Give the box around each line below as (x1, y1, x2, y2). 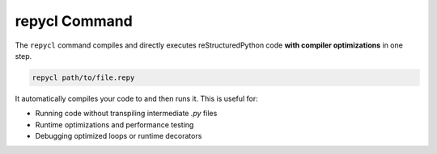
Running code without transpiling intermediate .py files (35, 109, 218, 119)
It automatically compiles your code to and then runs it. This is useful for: (15, 94, 258, 103)
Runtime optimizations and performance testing (35, 119, 194, 129)
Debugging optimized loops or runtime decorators (35, 131, 202, 141)
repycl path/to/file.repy (32, 73, 135, 82)
